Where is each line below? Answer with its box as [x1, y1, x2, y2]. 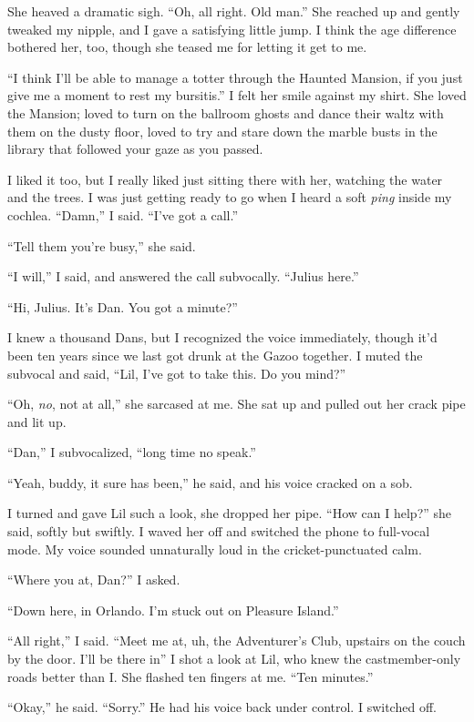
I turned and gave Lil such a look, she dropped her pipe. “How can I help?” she [7, 503, 452, 523]
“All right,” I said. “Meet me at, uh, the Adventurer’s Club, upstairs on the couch [7, 631, 466, 650]
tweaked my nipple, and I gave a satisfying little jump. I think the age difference [7, 19, 457, 38]
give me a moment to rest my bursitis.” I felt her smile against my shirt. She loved [7, 86, 467, 105]
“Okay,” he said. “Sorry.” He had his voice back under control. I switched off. [7, 697, 437, 717]
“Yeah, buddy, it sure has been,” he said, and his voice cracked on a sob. [7, 473, 413, 492]
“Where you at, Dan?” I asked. [7, 570, 180, 589]
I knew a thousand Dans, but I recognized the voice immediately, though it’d [7, 328, 438, 347]
